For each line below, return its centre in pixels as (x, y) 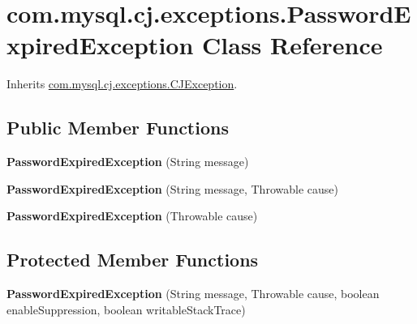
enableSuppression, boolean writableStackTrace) (126, 309)
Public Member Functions (118, 128)
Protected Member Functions (133, 260)
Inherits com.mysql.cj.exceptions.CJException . (122, 84)
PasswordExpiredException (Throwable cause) (132, 216)
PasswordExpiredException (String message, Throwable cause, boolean (193, 294)
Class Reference (292, 45)
